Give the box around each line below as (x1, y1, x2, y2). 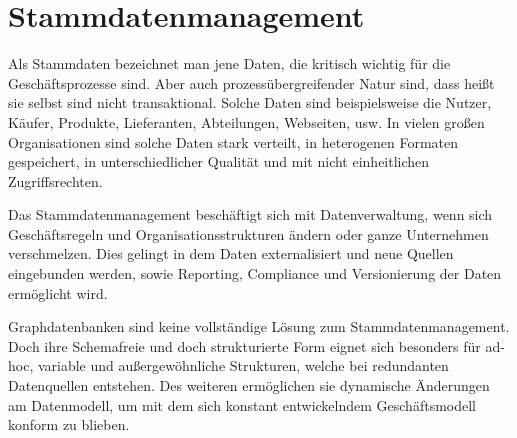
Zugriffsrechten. (8, 170, 103, 191)
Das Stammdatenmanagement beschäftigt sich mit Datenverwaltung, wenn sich (8, 204, 493, 225)
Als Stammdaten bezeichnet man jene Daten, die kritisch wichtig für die (8, 53, 451, 74)
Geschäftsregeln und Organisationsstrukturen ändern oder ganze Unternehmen (8, 223, 489, 244)
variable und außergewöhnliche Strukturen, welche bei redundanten (37, 355, 449, 376)
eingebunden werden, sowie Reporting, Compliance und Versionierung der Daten (8, 263, 502, 284)
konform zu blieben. (8, 414, 130, 435)
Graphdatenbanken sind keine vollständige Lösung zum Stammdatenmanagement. (8, 316, 510, 337)
